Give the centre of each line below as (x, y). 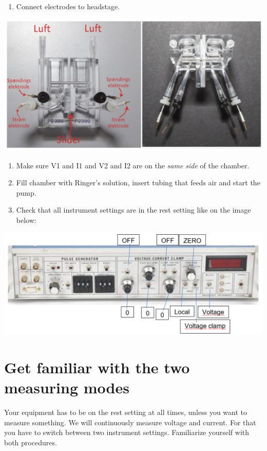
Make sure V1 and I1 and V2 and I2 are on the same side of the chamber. (133, 165)
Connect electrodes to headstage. (68, 6)
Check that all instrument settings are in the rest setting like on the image (133, 210)
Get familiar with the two (97, 367)
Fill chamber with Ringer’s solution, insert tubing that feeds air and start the (138, 183)
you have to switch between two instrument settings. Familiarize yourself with (127, 432)
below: (26, 220)
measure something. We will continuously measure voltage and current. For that (130, 422)
